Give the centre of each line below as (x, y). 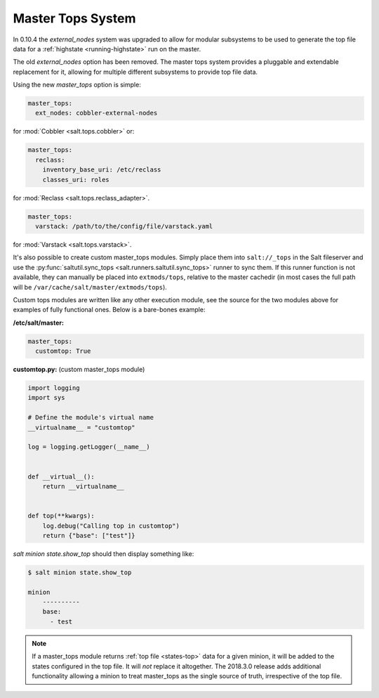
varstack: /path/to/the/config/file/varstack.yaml (124, 226)
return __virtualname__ (83, 486)
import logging (54, 388)
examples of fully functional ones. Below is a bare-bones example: (109, 310)
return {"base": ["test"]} (89, 535)
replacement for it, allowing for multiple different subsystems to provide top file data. (135, 72)
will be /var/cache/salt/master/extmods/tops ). (90, 287)
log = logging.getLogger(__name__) (89, 447)
